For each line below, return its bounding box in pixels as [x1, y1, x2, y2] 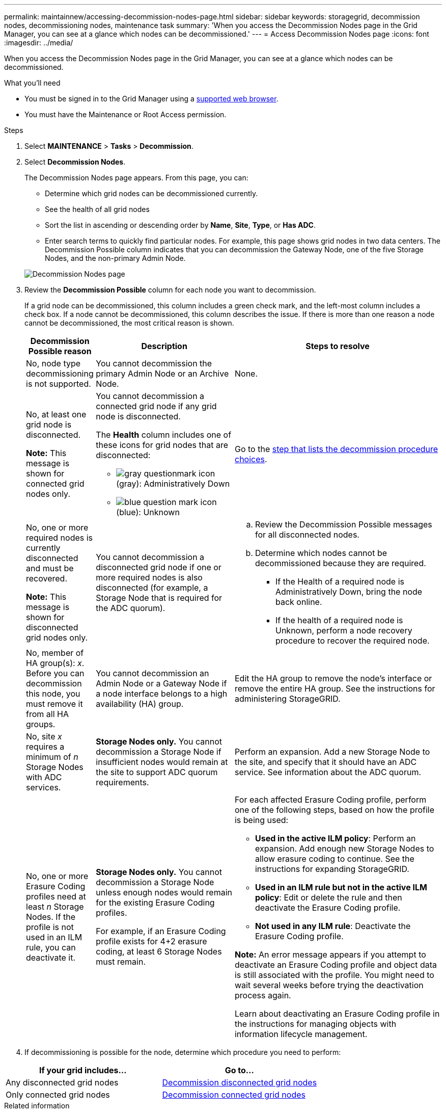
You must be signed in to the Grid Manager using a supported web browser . [24, 94, 278, 103]
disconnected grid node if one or [96, 562, 221, 572]
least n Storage [26, 902, 84, 912]
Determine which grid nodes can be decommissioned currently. [45, 189, 258, 198]
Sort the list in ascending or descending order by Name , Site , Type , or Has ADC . [45, 221, 316, 229]
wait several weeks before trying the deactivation [234, 980, 424, 990]
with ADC [26, 772, 62, 782]
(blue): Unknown [116, 507, 180, 517]
